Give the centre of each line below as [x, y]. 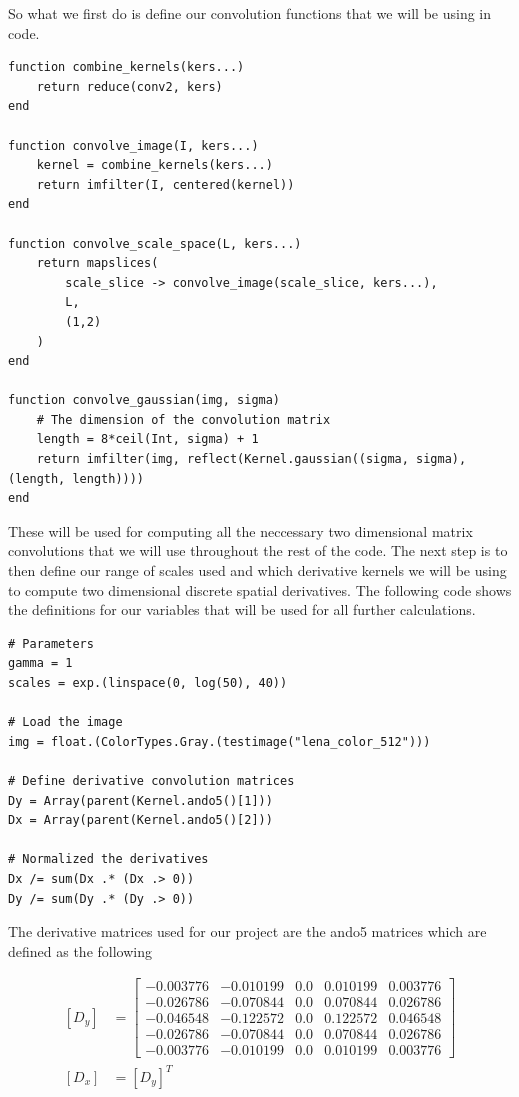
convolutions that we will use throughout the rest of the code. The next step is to [258, 550]
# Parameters [51, 643]
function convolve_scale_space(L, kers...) [155, 243]
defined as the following [80, 950]
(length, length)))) [76, 478]
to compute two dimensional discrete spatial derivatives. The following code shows [260, 589]
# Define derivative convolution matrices [151, 780]
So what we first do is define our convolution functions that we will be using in [250, 13]
